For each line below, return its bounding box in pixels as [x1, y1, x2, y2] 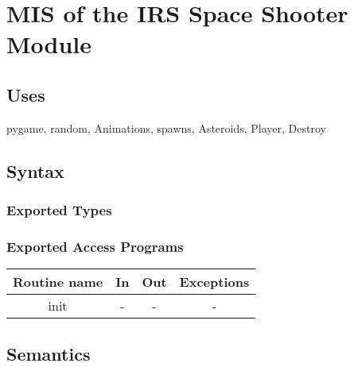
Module [6, 28, 92, 60]
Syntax [6, 158, 64, 183]
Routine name [13, 272, 103, 292]
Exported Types [6, 200, 112, 220]
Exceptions [179, 272, 250, 292]
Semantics [6, 341, 91, 365]
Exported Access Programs [6, 236, 184, 256]
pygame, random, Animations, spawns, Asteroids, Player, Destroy [6, 119, 326, 136]
